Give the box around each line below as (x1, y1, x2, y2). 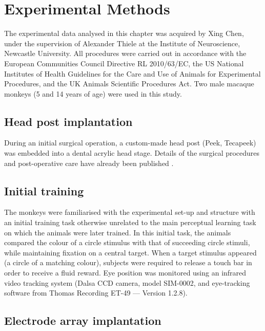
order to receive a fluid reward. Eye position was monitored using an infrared (4, 267, 247, 278)
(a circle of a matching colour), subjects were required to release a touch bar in (4, 257, 252, 268)
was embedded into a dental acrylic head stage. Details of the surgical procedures (4, 148, 260, 158)
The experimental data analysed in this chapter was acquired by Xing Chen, (4, 28, 244, 39)
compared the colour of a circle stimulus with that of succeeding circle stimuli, (4, 237, 250, 248)
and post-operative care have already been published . (4, 157, 174, 168)
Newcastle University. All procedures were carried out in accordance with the (4, 48, 247, 59)
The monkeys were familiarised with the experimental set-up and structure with (4, 207, 255, 217)
